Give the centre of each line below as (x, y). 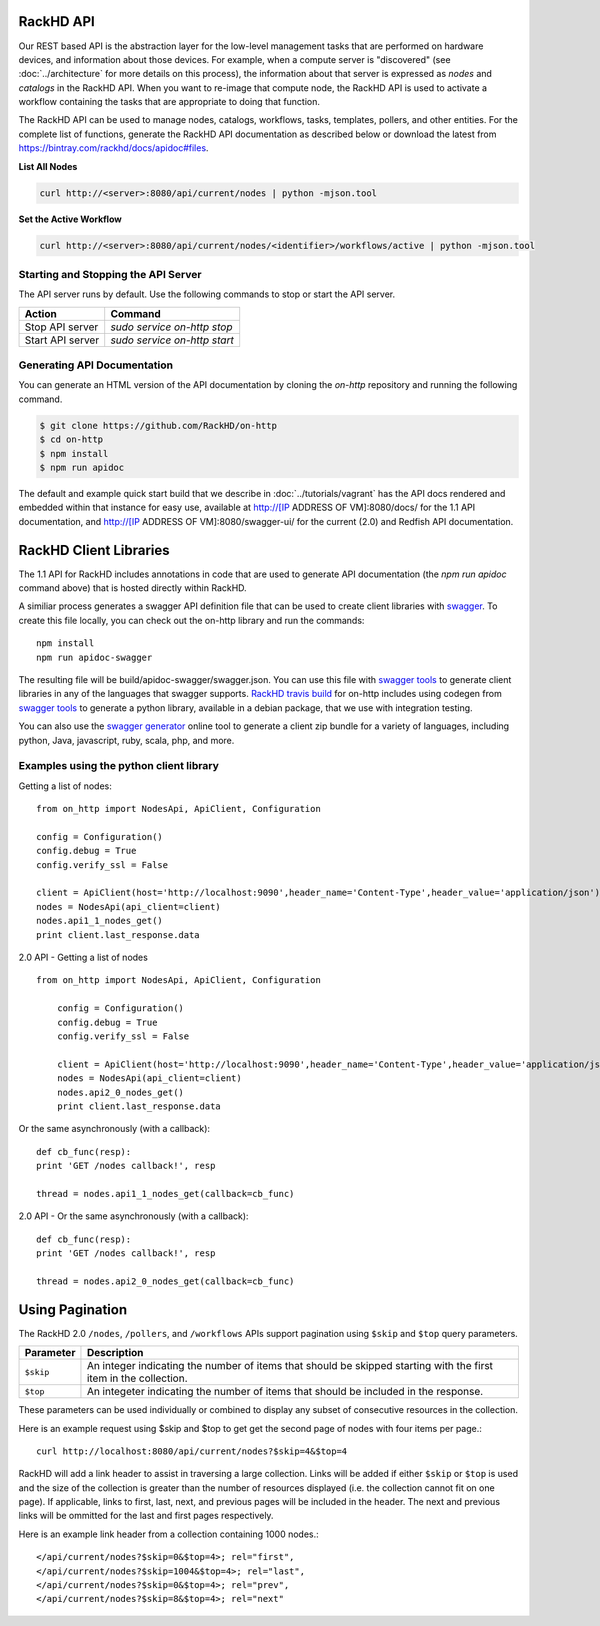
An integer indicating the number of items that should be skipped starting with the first (290, 1366)
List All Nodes (48, 166)
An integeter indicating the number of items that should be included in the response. (285, 1392)
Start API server (62, 340)
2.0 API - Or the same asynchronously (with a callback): (133, 1216)
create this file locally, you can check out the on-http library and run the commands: (191, 620)
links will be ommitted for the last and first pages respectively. (146, 1516)
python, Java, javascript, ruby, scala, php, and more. (126, 740)
